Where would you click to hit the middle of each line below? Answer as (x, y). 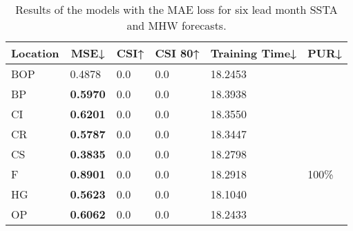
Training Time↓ (254, 53)
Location (35, 53)
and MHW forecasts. (176, 25)
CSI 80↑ (177, 53)
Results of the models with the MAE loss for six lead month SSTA (176, 9)
